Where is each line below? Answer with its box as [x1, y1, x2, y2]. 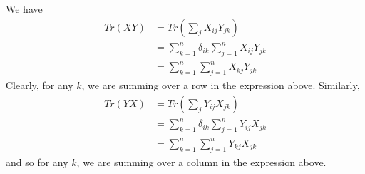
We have [6, 1, 43, 16]
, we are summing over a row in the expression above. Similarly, [81, 78, 360, 93]
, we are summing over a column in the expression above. [76, 154, 327, 169]
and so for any [6, 154, 68, 169]
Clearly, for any [6, 78, 73, 93]
